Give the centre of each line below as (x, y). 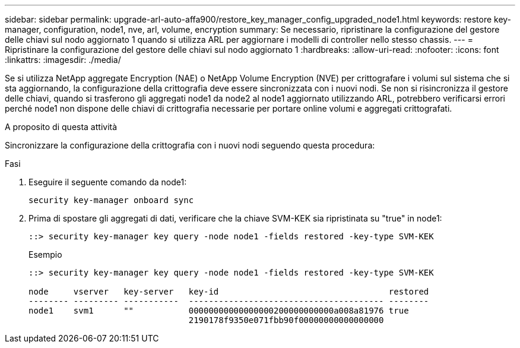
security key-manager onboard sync (111, 200)
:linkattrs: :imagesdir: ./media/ (63, 60)
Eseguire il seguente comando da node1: (108, 182)
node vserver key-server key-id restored (229, 292)
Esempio (45, 254)
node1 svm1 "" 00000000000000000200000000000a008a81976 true (219, 311)
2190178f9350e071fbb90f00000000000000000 (286, 320)
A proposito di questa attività (61, 127)
